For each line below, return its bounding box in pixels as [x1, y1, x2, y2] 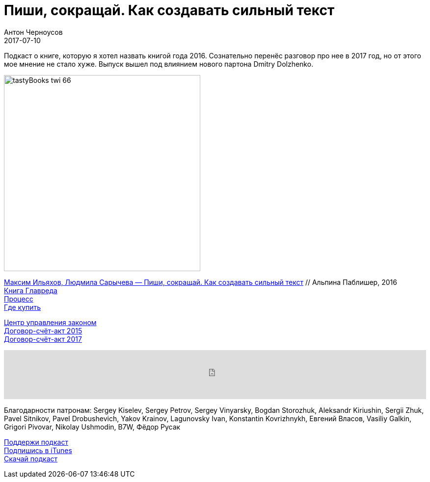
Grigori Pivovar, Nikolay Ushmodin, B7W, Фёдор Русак [4, 422, 181, 431]
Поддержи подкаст [4, 437, 68, 446]
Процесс [4, 294, 33, 303]
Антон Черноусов [4, 27, 63, 36]
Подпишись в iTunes [4, 446, 72, 455]
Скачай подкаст [4, 454, 58, 463]
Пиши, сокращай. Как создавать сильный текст [4, 2, 335, 19]
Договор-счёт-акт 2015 [4, 326, 82, 335]
